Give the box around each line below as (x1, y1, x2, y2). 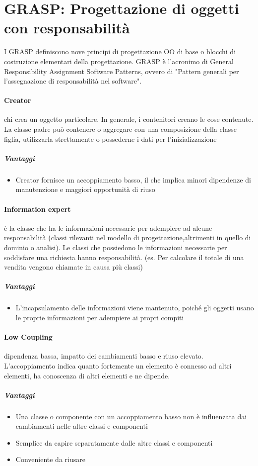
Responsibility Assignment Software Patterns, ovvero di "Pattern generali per (4, 66, 239, 76)
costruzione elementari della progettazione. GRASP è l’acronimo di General (4, 56, 234, 66)
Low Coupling (4, 332, 53, 342)
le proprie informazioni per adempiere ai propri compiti (15, 312, 184, 322)
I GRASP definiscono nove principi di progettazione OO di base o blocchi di (4, 46, 236, 57)
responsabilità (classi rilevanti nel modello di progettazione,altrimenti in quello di (4, 232, 251, 243)
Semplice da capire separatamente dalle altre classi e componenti (15, 437, 213, 448)
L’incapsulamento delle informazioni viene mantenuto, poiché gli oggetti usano (15, 302, 254, 313)
